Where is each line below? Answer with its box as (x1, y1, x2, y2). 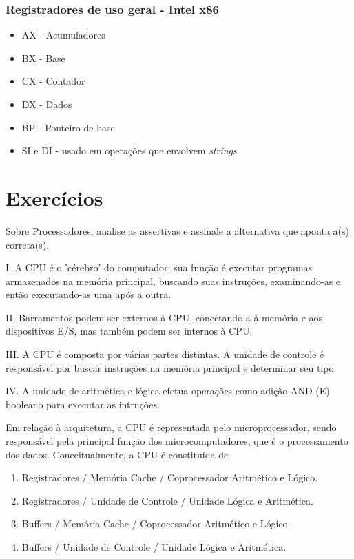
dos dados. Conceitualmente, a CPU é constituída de (6, 447, 229, 461)
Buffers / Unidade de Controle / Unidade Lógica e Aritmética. (21, 540, 287, 553)
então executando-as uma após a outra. (6, 287, 171, 302)
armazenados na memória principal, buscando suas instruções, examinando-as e (6, 273, 341, 288)
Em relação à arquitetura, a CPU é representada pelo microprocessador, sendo (6, 420, 337, 434)
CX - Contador (21, 74, 85, 88)
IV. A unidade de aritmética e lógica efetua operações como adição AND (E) (6, 383, 330, 398)
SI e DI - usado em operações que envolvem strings (21, 143, 237, 158)
